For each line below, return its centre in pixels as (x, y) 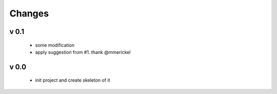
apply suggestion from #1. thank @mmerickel (83, 52)
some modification (55, 45)
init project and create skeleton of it (73, 80)
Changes (29, 13)
